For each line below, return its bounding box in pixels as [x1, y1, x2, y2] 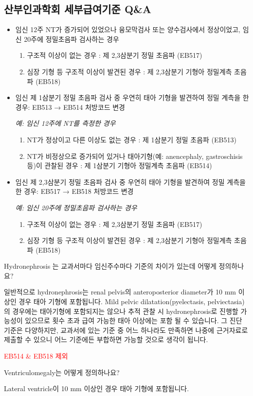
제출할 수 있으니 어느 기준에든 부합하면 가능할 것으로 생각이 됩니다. [4, 334, 208, 344]
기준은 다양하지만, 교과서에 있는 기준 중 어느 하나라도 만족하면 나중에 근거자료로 [4, 325, 248, 335]
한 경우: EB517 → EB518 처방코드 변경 [15, 186, 134, 196]
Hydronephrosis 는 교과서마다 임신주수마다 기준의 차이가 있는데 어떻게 [4, 261, 217, 271]
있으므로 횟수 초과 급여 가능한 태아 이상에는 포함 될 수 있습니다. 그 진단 [25, 315, 242, 326]
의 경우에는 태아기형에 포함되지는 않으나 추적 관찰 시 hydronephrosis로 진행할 [4, 306, 238, 316]
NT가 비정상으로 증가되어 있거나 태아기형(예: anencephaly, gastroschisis [27, 151, 243, 161]
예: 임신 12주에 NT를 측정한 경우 [15, 118, 116, 128]
